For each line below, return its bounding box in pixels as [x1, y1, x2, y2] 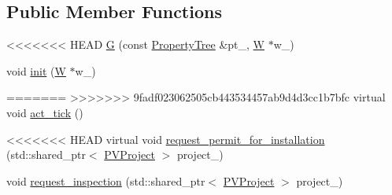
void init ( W [6, 62, 66, 79]
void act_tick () [6, 104, 83, 120]
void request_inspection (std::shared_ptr [6, 172, 205, 189]
